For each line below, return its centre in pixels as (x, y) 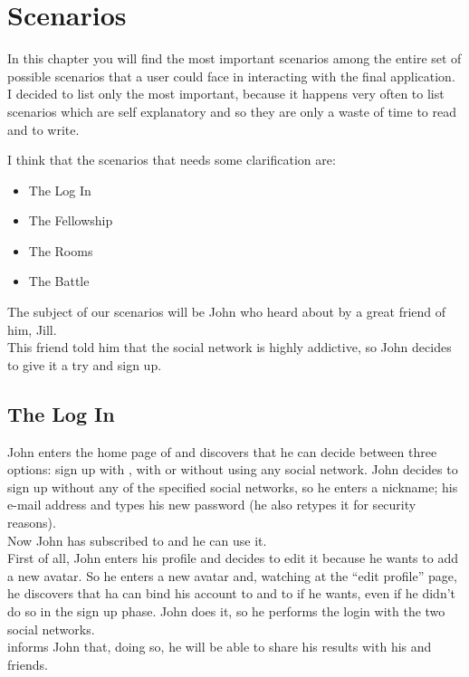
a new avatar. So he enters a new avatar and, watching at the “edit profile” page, (232, 575)
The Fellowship (71, 220)
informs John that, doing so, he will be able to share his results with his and (220, 647)
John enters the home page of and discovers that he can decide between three (222, 451)
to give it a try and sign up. (85, 364)
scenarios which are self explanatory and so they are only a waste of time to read (232, 111)
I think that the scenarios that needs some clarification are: (172, 160)
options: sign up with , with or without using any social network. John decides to (233, 469)
